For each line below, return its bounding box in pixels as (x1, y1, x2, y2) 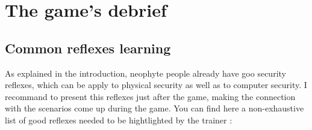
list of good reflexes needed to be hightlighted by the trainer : (5, 113, 232, 126)
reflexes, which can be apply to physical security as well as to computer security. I (5, 78, 307, 91)
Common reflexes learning (5, 38, 171, 57)
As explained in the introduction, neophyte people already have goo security (5, 66, 286, 79)
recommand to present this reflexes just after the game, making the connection (5, 90, 296, 102)
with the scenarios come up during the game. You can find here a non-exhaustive (5, 102, 304, 114)
